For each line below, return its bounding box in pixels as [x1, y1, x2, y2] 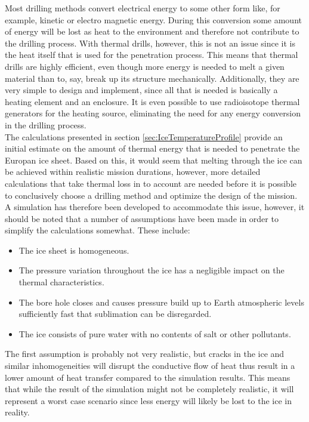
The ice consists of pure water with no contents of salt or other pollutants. [18, 327, 291, 340]
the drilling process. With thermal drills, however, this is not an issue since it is [5, 36, 295, 49]
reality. [5, 406, 30, 418]
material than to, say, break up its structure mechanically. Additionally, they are [5, 72, 299, 84]
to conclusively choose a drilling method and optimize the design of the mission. [5, 189, 298, 201]
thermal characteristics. [18, 276, 104, 288]
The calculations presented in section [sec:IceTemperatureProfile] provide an [5, 130, 283, 143]
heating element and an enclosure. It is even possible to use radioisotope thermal [5, 95, 300, 107]
